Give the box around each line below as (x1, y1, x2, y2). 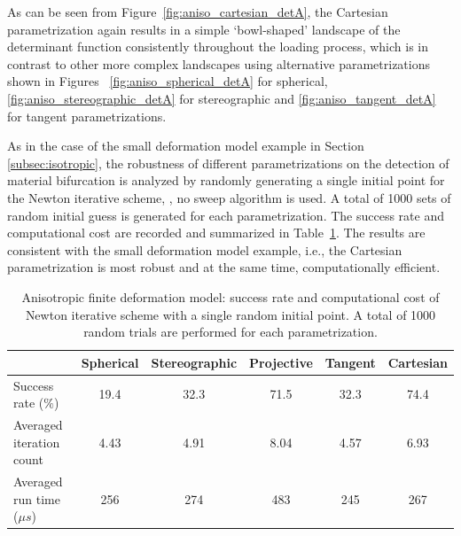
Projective (249, 353, 313, 371)
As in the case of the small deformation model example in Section (7, 136, 364, 155)
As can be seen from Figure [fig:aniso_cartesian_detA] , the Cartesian (7, 3, 388, 20)
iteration (13, 432, 60, 451)
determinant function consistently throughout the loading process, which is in (7, 37, 428, 56)
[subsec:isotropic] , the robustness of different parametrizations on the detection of (7, 153, 449, 172)
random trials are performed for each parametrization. (83, 322, 378, 341)
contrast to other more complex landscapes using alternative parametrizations (7, 54, 430, 73)
